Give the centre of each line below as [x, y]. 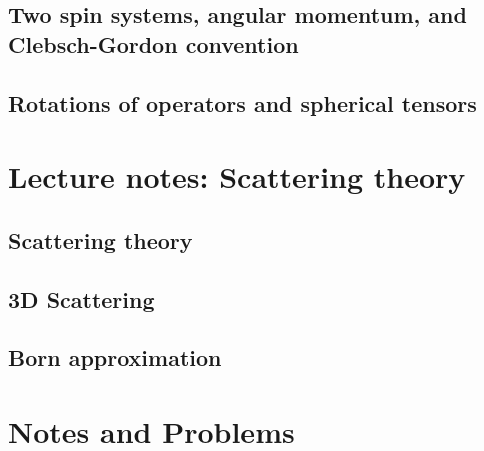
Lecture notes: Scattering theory [237, 176]
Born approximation [115, 357]
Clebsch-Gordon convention [153, 43]
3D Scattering [81, 298]
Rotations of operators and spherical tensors [242, 102]
